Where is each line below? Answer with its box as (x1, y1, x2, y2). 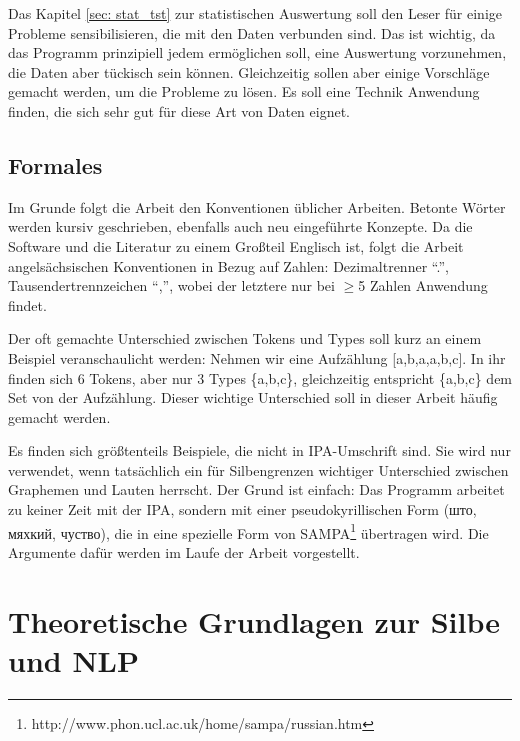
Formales (8, 149, 103, 180)
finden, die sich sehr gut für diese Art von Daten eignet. (8, 100, 350, 121)
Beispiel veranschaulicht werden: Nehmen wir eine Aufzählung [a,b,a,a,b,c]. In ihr (8, 347, 506, 368)
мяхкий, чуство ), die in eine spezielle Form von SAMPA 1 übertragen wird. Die (8, 519, 489, 543)
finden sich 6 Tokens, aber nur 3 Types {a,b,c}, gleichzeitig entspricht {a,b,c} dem (8, 367, 513, 388)
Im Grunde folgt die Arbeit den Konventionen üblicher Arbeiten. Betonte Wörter (8, 196, 506, 217)
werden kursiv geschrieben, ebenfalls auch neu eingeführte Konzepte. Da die (8, 216, 473, 237)
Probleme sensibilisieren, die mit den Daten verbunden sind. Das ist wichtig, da (8, 22, 496, 43)
